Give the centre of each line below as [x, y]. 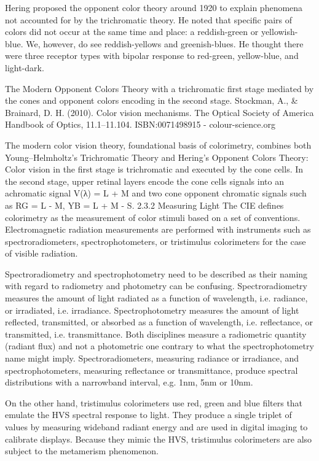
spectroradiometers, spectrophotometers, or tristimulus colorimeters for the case [156, 241]
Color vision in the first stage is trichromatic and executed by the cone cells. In [154, 169]
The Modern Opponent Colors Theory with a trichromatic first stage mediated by [159, 88]
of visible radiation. [41, 253]
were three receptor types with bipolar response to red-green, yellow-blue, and [152, 56]
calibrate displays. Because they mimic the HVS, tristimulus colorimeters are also [159, 439]
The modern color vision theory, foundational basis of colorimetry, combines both [158, 145]
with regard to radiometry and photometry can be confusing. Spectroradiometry [156, 286]
